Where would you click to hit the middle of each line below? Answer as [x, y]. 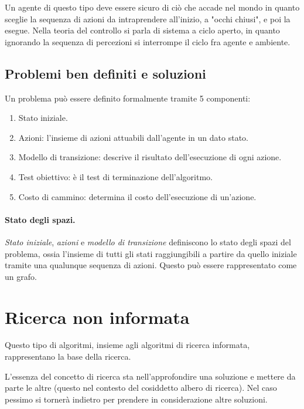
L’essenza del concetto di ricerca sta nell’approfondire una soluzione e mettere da [150, 376]
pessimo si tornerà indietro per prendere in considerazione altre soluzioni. [136, 399]
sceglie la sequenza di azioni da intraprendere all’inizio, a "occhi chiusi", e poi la [148, 18]
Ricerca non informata [97, 317]
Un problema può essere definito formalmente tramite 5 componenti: [128, 98]
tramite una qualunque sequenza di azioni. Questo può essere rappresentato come [151, 265]
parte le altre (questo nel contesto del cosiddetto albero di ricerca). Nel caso [141, 388]
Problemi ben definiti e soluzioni [105, 73]
